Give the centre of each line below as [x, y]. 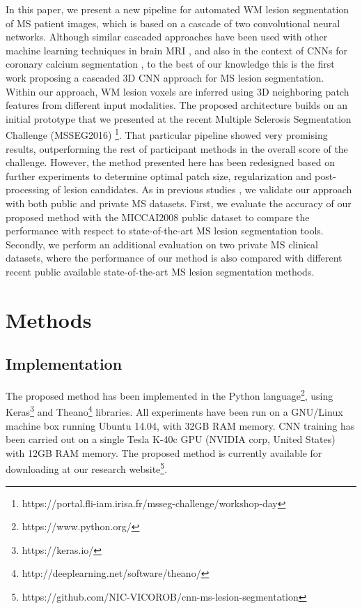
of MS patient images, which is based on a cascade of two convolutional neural [173, 23]
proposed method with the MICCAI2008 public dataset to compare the [158, 217]
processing [27, 189]
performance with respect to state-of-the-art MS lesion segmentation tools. [165, 231]
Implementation [64, 364]
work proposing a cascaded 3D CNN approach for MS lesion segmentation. [165, 77]
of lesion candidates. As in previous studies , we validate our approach [202, 189]
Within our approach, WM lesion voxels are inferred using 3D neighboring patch [178, 91]
